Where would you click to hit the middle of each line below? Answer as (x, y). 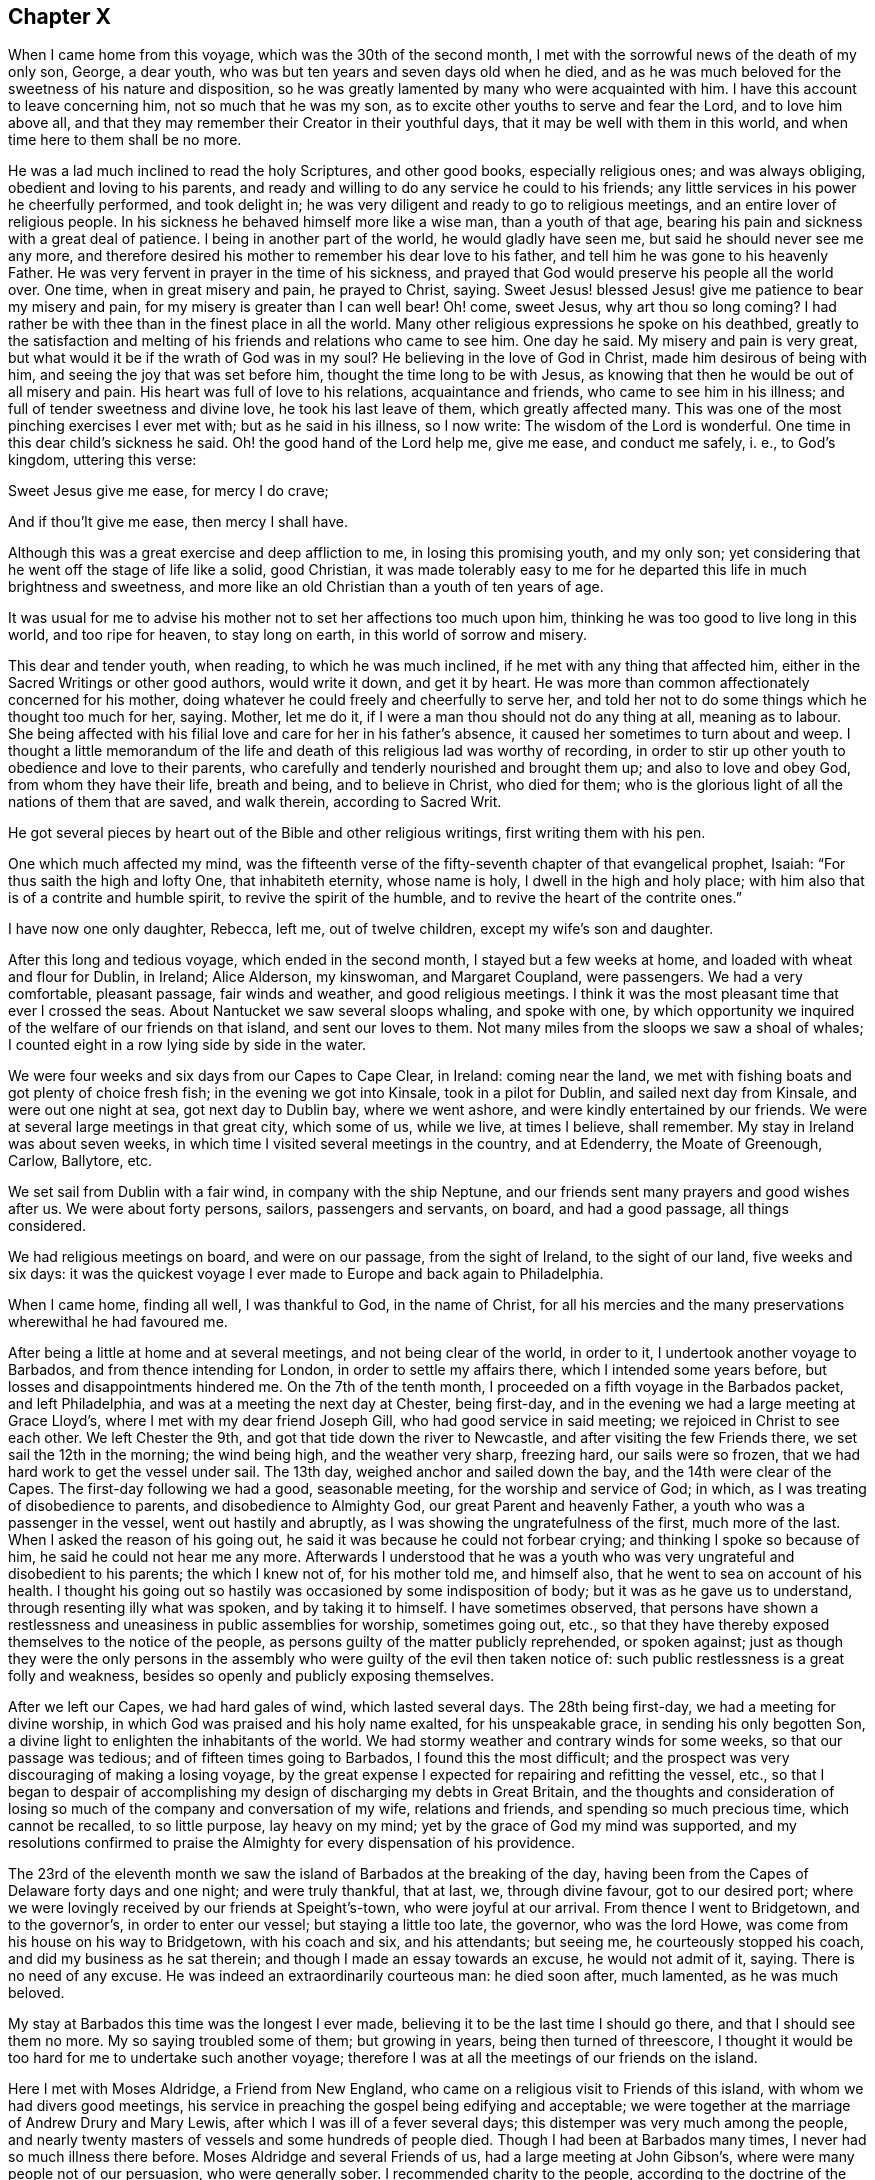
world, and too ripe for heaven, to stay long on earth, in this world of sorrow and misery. (297, 635)
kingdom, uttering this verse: (102, 460)
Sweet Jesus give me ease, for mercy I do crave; (168, 491)
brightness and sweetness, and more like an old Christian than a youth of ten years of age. (306, 587)
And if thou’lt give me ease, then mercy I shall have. (178, 522)
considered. (47, 1226)
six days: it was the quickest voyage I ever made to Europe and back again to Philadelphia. (306, 1274)
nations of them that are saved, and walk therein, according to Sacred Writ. (255, 802)
